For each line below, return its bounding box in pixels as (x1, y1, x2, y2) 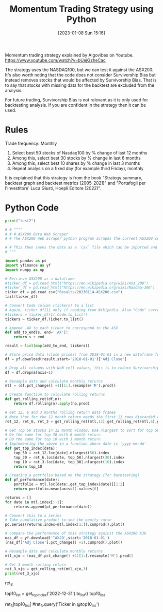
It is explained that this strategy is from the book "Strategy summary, (5, 174, 143, 181)
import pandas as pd (5, 258, 47, 264)
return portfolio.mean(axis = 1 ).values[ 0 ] (14, 486, 98, 492)
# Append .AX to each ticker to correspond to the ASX (5, 325, 118, 330)
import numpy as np (5, 267, 45, 272)
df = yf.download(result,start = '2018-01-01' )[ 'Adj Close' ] (5, 357, 127, 362)
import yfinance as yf (5, 263, 51, 268)
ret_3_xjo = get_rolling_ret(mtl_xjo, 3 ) (5, 567, 88, 572)
